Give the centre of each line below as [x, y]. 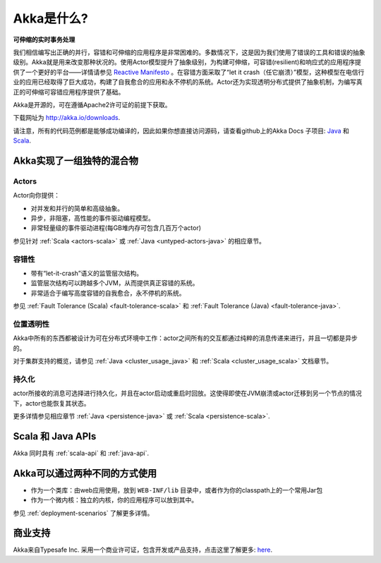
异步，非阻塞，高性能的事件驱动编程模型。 [92, 218]
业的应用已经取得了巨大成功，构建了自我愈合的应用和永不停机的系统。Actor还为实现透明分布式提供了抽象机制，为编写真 [188, 82]
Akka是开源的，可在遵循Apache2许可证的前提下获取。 [92, 104]
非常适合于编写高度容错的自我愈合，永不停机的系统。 [108, 293]
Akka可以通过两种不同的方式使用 [85, 473]
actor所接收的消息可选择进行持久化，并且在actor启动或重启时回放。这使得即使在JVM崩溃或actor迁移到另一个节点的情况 [188, 393]
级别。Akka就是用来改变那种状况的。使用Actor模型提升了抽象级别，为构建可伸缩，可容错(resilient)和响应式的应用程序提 [187, 62]
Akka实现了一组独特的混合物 [76, 161]
